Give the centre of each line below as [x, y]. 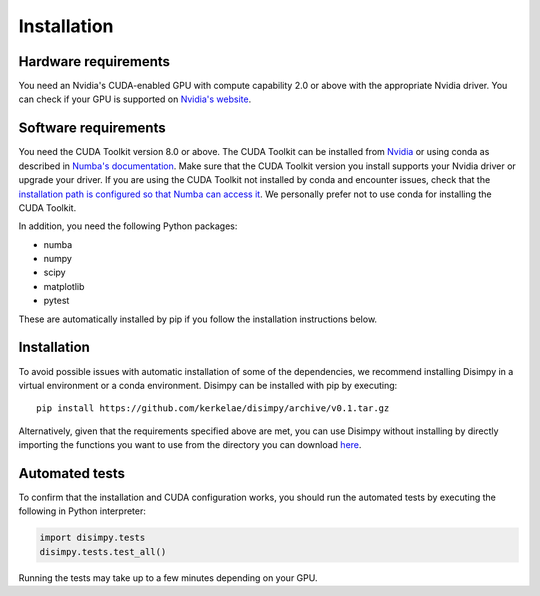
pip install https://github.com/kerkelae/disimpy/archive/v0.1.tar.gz [213, 408]
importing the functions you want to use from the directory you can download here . [190, 445]
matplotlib [64, 286]
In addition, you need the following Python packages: [128, 226]
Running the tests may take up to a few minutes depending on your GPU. [168, 577]
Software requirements [92, 128]
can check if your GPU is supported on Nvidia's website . [135, 99]
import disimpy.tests [92, 538]
